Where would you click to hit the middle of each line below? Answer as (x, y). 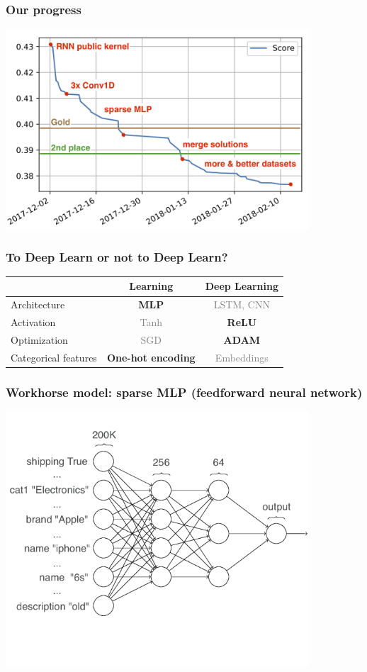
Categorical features (54, 357)
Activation (33, 322)
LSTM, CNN (242, 304)
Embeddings (242, 357)
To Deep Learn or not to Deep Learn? (117, 256)
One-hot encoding (151, 357)
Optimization (39, 340)
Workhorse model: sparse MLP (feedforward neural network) (184, 392)
